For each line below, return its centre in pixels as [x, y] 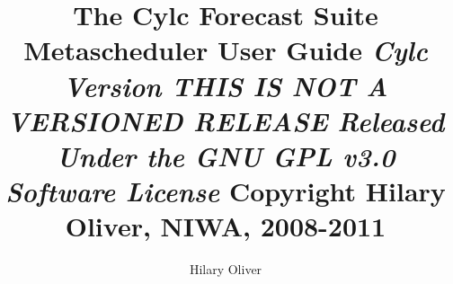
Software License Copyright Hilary [226, 191]
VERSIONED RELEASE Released [226, 120]
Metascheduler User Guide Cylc [226, 50]
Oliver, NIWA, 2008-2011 [226, 226]
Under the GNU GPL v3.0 [226, 155]
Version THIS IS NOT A [226, 85]
